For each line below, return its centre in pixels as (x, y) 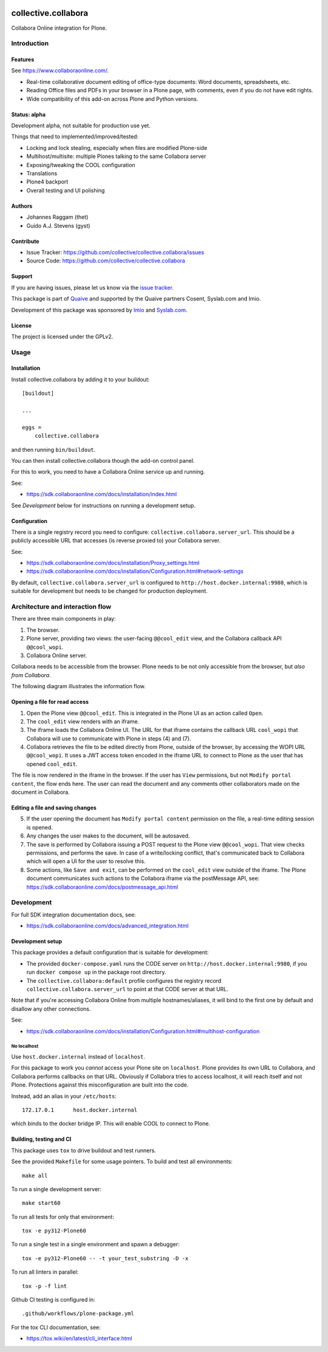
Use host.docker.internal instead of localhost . (78, 1056)
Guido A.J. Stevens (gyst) (58, 225)
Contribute (25, 241)
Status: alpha (28, 114)
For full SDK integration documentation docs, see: (73, 915)
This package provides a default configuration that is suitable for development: (110, 952)
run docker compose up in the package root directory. (96, 972)
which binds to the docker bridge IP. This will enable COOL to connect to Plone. (111, 1124)
